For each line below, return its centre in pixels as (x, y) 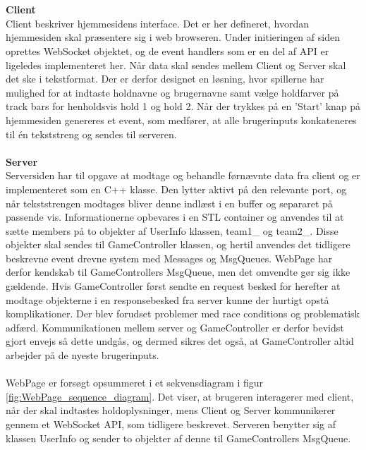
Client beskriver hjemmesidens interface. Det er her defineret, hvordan (158, 23)
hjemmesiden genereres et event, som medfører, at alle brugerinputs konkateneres (181, 120)
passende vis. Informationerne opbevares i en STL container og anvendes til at (175, 217)
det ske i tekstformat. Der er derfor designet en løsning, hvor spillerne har (165, 79)
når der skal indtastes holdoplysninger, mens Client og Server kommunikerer (171, 410)
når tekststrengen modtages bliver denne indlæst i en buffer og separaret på (169, 203)
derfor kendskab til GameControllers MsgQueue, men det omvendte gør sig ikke (178, 272)
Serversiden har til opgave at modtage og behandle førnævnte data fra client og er (183, 175)
